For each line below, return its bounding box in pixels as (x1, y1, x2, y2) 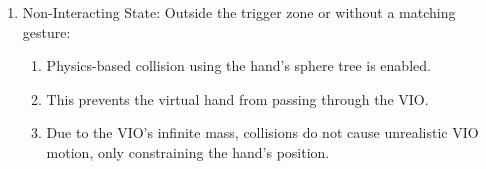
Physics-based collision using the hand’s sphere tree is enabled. (46, 55, 431, 76)
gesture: (22, 21, 71, 42)
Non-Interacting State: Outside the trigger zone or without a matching (22, 2, 456, 22)
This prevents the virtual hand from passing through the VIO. (46, 88, 429, 109)
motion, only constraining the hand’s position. (46, 141, 330, 162)
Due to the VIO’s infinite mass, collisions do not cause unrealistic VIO (46, 122, 479, 143)
